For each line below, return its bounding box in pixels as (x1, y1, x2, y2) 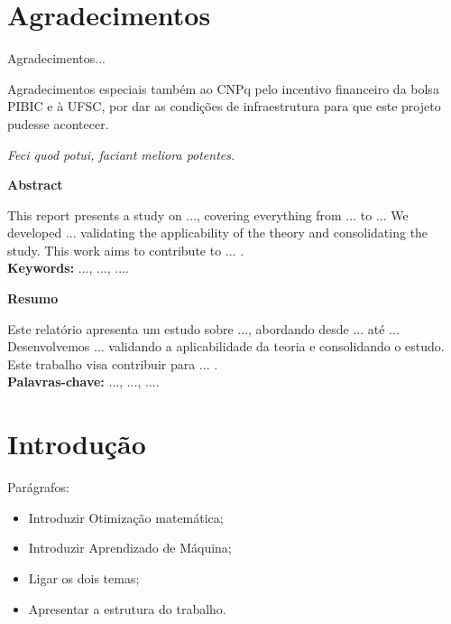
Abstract (7, 175, 63, 194)
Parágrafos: (7, 478, 69, 497)
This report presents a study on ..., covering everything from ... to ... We (7, 205, 409, 224)
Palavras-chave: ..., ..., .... (7, 372, 160, 391)
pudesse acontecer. (7, 114, 109, 133)
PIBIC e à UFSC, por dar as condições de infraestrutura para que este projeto (7, 97, 441, 116)
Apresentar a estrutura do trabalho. (28, 599, 226, 618)
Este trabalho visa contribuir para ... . (7, 354, 218, 373)
